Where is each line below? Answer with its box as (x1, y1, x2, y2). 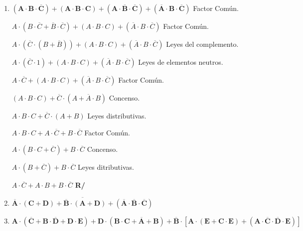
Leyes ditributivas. (78, 162, 134, 172)
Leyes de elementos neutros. (138, 57, 223, 67)
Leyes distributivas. (87, 111, 147, 120)
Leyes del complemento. (166, 39, 239, 49)
